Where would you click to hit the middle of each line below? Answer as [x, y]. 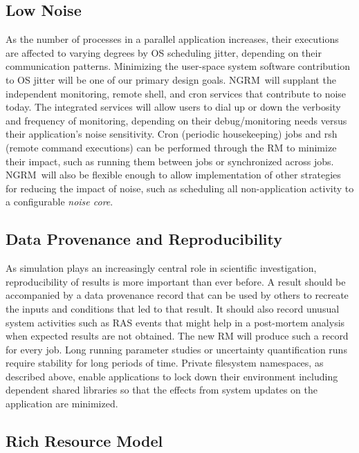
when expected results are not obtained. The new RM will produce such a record [177, 336]
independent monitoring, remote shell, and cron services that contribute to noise [176, 93]
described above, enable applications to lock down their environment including [172, 376]
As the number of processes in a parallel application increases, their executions [172, 39]
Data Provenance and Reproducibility [144, 239]
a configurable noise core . [59, 202]
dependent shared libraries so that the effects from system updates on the [162, 390]
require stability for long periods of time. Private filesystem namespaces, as [165, 363]
